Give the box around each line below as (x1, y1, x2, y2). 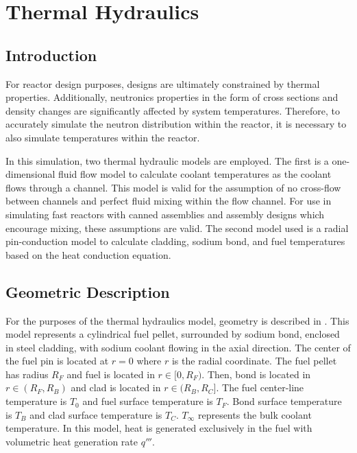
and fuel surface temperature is (82, 394, 213, 408)
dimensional (5, 167, 56, 181)
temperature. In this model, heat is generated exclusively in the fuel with (5, 421, 312, 435)
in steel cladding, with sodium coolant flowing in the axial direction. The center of (5, 340, 351, 354)
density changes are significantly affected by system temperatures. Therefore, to (5, 103, 340, 117)
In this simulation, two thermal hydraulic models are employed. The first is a (5, 153, 329, 167)
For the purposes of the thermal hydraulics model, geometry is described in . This (5, 313, 349, 327)
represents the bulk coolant (197, 407, 312, 421)
